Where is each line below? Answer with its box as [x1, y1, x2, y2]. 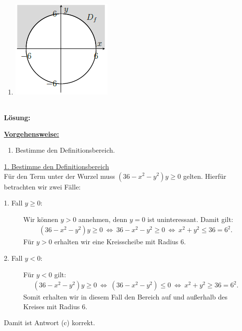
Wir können [23, 214, 59, 224]
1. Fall [4, 198, 23, 208]
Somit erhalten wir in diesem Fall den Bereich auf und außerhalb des [23, 292, 228, 302]
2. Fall [4, 252, 23, 263]
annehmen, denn [78, 214, 128, 224]
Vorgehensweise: [4, 128, 59, 139]
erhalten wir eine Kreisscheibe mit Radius [54, 236, 178, 247]
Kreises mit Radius [23, 301, 80, 311]
